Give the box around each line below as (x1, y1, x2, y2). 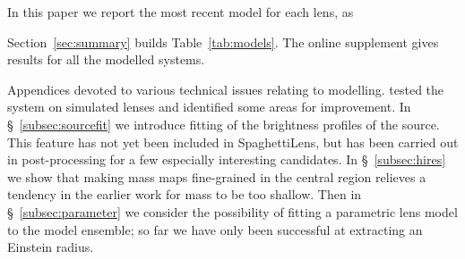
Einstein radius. (7, 238, 94, 256)
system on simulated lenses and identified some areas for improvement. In (7, 97, 411, 116)
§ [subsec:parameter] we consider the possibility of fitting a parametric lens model (7, 202, 458, 221)
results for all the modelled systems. (7, 50, 205, 69)
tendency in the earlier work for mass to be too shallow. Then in (7, 185, 362, 204)
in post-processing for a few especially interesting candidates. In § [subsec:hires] (7, 150, 446, 169)
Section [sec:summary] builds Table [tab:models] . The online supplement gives (7, 32, 439, 51)
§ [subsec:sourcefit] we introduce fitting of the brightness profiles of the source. (7, 114, 440, 133)
